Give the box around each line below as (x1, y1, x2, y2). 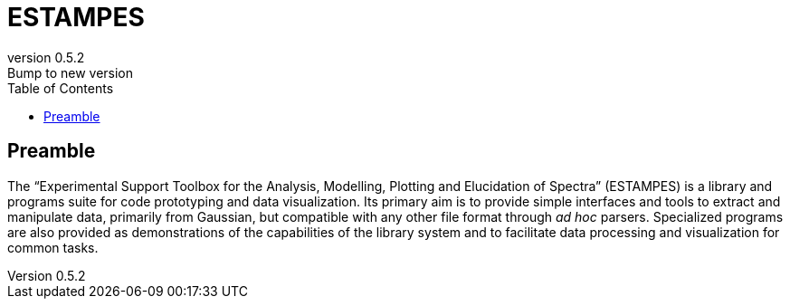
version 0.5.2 (7, 49, 85, 65)
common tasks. (7, 239, 99, 255)
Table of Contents (7, 80, 114, 96)
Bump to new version (7, 64, 134, 81)
